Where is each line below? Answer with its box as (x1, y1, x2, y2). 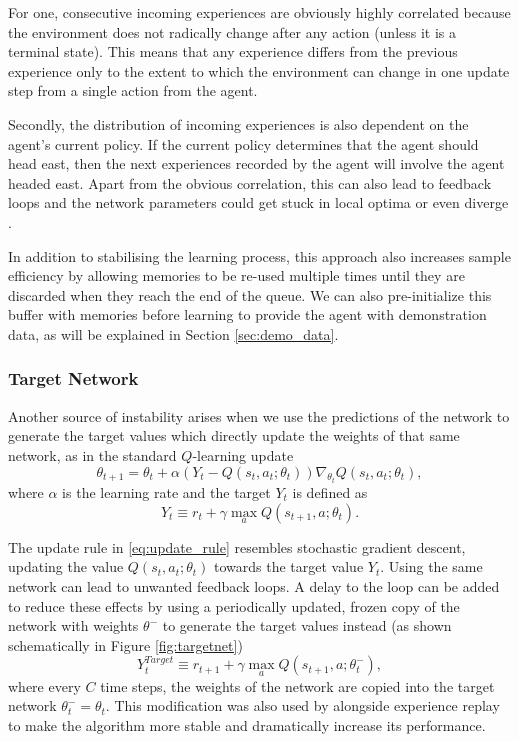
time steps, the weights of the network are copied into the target (100, 675, 495, 696)
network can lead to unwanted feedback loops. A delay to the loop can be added (8, 575, 500, 596)
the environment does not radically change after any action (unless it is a (8, 21, 457, 42)
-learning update (192, 444, 294, 465)
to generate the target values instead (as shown (162, 615, 452, 636)
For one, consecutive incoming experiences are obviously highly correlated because (8, 2, 511, 22)
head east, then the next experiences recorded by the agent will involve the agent (8, 153, 505, 174)
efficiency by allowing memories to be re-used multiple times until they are (8, 265, 465, 286)
